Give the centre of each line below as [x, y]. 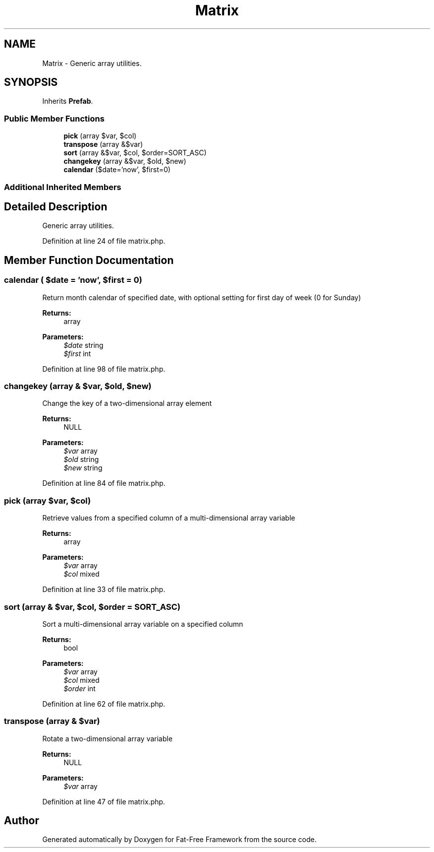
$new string [83, 468]
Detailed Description [56, 206]
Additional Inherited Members [63, 187]
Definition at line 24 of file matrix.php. [104, 241]
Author [22, 821]
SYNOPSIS [31, 82]
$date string [83, 345]
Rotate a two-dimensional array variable [108, 738]
